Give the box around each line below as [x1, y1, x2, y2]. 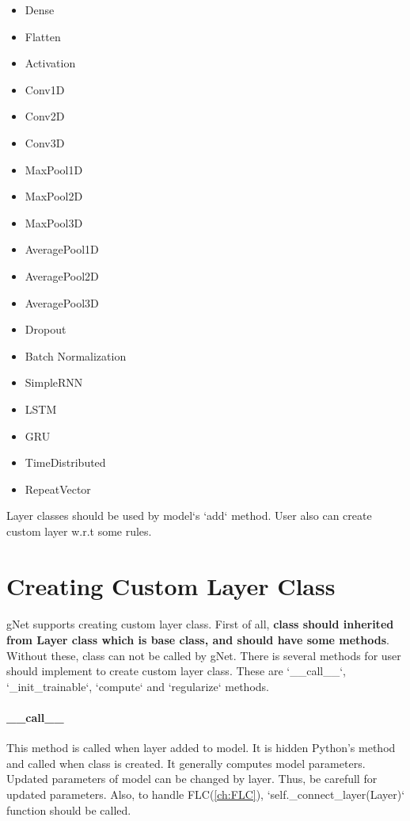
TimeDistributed [25, 454, 106, 471]
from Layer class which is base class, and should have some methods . [6, 632, 390, 648]
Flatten [25, 28, 61, 44]
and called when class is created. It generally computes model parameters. [6, 754, 366, 771]
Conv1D [25, 81, 65, 97]
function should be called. [6, 801, 131, 818]
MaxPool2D [25, 188, 83, 204]
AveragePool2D [25, 267, 99, 284]
